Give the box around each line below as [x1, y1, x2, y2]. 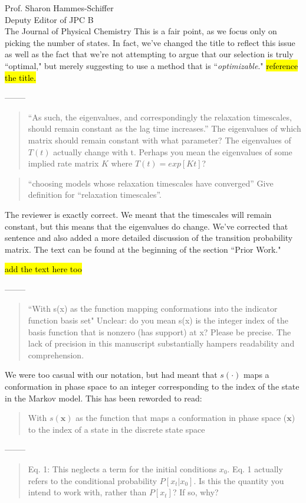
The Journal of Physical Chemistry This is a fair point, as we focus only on [5, 25, 277, 37]
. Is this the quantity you [193, 474, 284, 486]
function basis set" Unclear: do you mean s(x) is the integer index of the [28, 314, 289, 326]
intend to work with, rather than [28, 486, 147, 498]
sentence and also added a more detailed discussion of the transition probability [5, 231, 293, 244]
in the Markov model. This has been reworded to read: [5, 391, 202, 404]
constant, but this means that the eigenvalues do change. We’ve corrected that [5, 220, 288, 232]
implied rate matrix [28, 157, 99, 169]
